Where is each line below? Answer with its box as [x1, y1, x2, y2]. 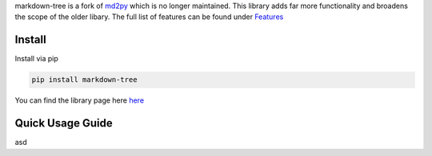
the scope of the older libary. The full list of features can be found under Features [14, 12, 284, 21]
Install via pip [14, 54, 59, 64]
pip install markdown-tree [31, 76, 138, 84]
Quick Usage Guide [14, 116, 113, 131]
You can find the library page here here [14, 96, 144, 105]
